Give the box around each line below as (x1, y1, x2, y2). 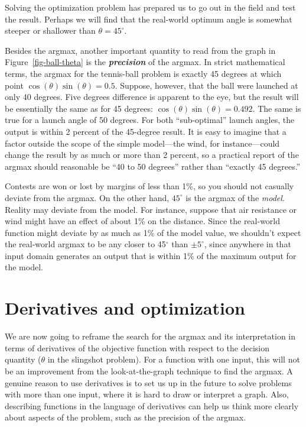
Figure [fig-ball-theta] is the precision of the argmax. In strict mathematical (5, 56, 285, 68)
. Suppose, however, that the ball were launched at (115, 79, 298, 91)
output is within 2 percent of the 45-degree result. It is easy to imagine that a (5, 125, 287, 137)
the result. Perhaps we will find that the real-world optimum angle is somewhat (5, 12, 292, 25)
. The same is (252, 102, 301, 114)
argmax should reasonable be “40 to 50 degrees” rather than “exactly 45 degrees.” (5, 160, 301, 172)
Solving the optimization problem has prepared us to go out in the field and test (5, 1, 296, 13)
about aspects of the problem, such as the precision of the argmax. (5, 411, 246, 423)
